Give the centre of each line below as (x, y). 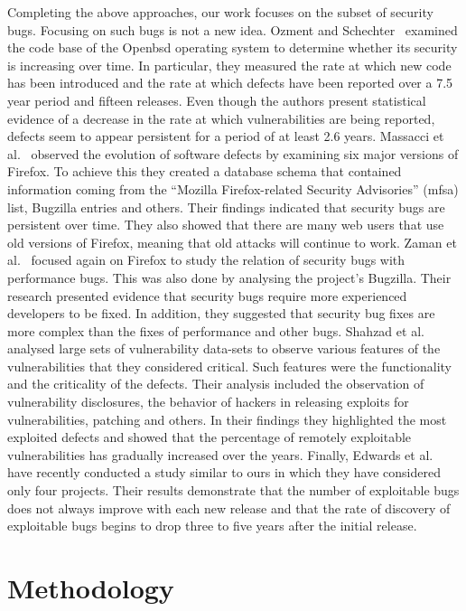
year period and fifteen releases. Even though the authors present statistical (217, 100)
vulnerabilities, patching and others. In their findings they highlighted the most (227, 419)
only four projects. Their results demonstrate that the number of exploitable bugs (233, 490)
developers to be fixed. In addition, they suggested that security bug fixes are (221, 313)
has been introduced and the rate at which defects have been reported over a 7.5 (230, 83)
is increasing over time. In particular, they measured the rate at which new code (229, 65)
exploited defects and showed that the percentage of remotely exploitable (210, 437)
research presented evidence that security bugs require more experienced (207, 295)
